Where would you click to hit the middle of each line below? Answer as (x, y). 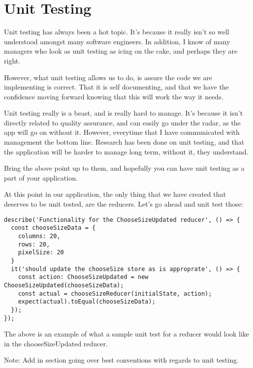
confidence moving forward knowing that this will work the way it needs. (114, 96)
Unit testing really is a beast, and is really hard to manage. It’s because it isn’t (124, 113)
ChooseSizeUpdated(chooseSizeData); (64, 285)
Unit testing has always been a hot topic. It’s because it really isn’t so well (117, 32)
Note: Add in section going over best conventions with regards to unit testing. (121, 360)
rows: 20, (34, 244)
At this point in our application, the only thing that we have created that (115, 194)
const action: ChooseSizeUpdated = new (83, 277)
